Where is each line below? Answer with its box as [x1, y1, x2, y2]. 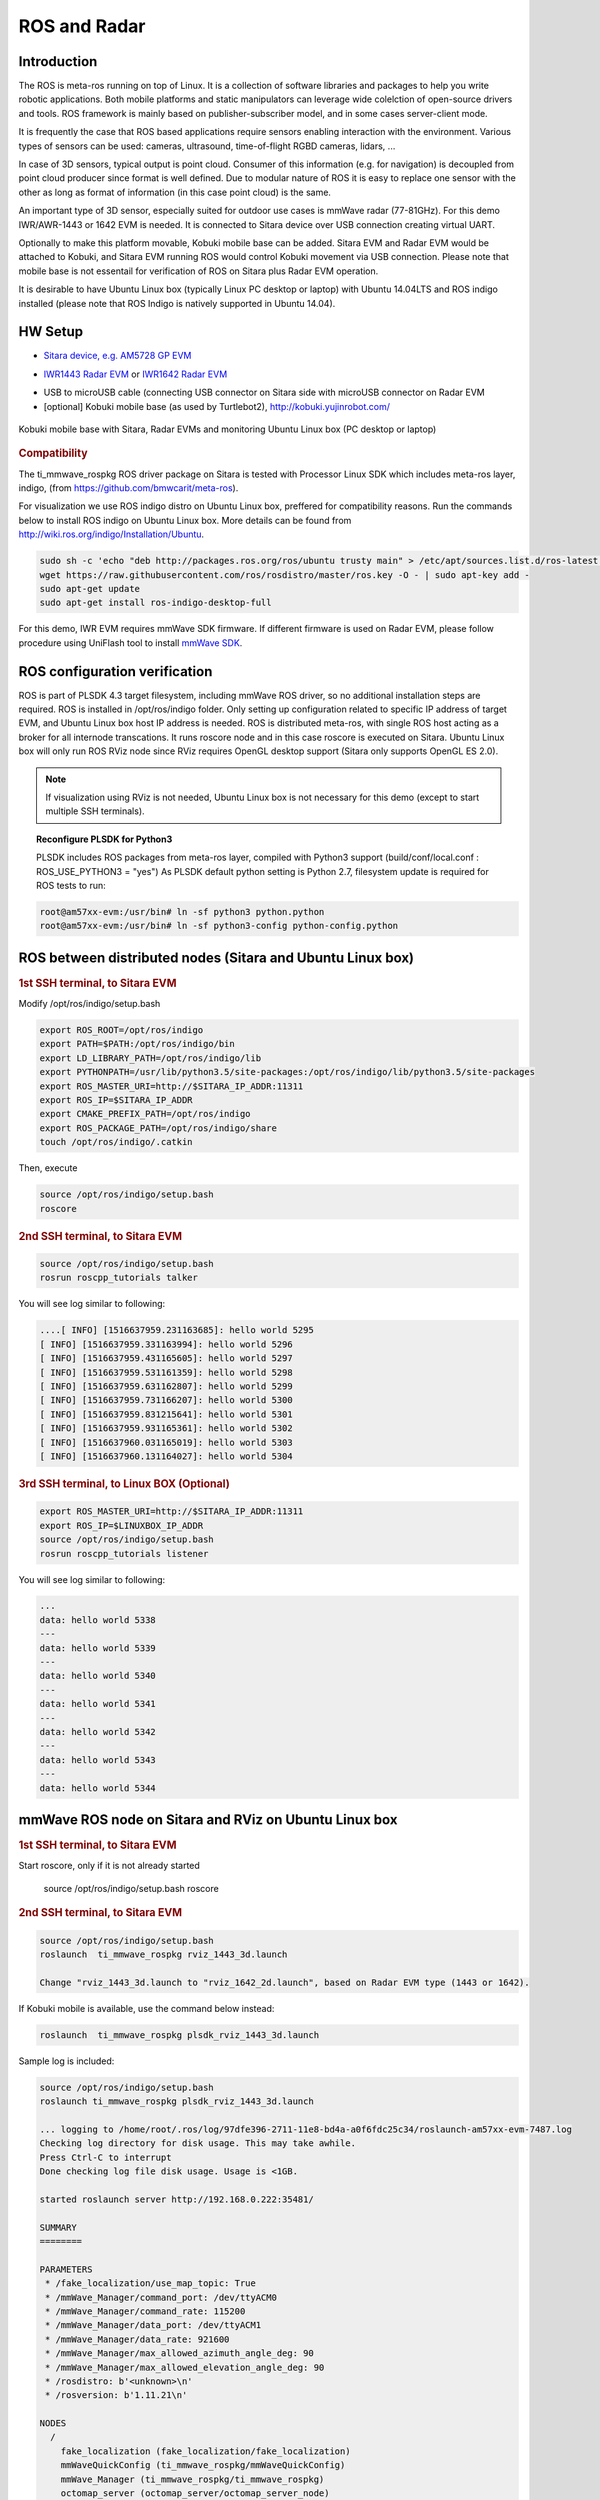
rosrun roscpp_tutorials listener [39, 1548, 209, 1559]
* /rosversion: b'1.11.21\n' [45, 2390, 188, 2401]
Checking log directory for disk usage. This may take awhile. [39, 2138, 357, 2149]
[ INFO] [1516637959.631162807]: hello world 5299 [39, 1380, 294, 1392]
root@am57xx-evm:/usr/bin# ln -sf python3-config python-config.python [39, 920, 399, 932]
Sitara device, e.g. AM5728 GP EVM [43, 350, 192, 362]
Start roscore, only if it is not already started [18, 1860, 200, 1872]
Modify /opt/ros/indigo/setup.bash [18, 998, 161, 1010]
